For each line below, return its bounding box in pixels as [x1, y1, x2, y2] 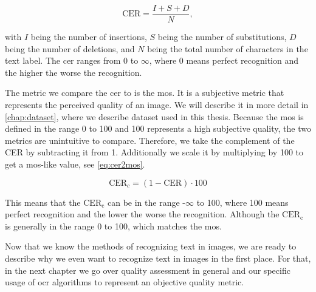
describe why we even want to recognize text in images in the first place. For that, [5, 251, 311, 264]
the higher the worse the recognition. [5, 66, 142, 78]
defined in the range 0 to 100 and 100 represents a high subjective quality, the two [5, 122, 311, 135]
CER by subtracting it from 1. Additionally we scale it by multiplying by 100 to [5, 146, 304, 158]
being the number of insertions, [30, 30, 147, 43]
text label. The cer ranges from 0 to [5, 54, 139, 67]
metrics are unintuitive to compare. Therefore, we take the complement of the [5, 134, 295, 146]
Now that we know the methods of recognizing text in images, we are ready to [5, 240, 297, 253]
